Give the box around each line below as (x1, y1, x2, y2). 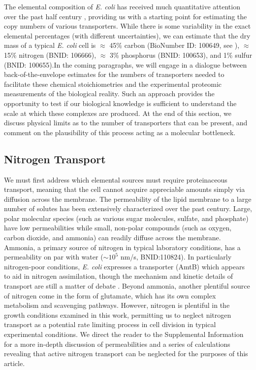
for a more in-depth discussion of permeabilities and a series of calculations (4, 338, 230, 349)
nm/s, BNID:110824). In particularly (120, 252, 232, 262)
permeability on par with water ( (4, 252, 103, 262)
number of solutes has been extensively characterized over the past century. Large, (4, 203, 252, 214)
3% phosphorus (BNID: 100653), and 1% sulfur (110, 49, 252, 60)
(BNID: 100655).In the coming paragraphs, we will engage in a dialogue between (4, 59, 247, 70)
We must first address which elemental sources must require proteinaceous (4, 174, 227, 185)
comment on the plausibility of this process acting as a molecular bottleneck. (4, 127, 236, 137)
